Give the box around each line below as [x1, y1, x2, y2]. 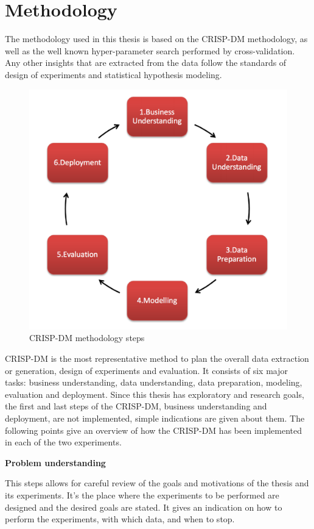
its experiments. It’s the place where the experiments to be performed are [5, 488, 279, 501]
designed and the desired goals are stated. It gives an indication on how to [5, 500, 282, 513]
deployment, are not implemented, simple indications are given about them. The [5, 412, 305, 425]
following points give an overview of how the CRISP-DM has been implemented [5, 423, 302, 436]
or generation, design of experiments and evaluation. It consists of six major [5, 364, 288, 376]
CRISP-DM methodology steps [29, 331, 145, 344]
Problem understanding [5, 456, 106, 469]
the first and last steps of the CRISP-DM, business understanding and [5, 400, 267, 412]
